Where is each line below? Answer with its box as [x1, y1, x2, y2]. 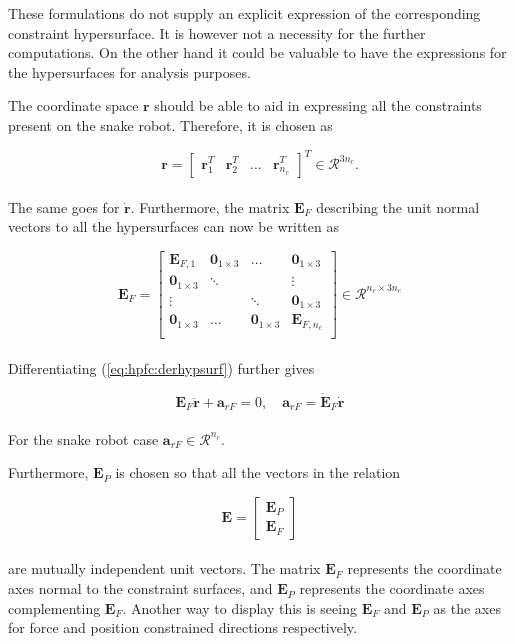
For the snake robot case [8, 428, 159, 449]
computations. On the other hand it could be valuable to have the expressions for [8, 42, 507, 63]
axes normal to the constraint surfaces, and [8, 578, 273, 599]
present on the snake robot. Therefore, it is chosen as [8, 114, 333, 135]
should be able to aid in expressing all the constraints [154, 95, 482, 116]
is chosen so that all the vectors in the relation [115, 462, 401, 483]
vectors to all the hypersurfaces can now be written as [8, 216, 339, 237]
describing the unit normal [316, 196, 480, 217]
